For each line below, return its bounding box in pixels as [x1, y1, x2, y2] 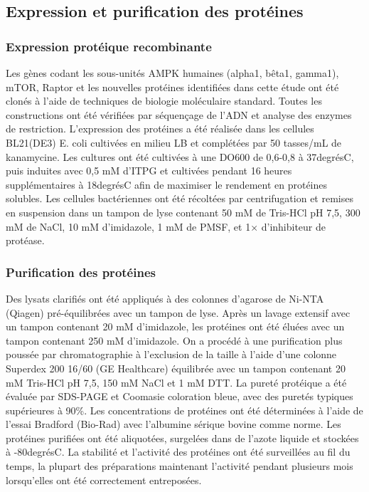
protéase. [6, 233, 45, 248]
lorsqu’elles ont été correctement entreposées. [6, 472, 202, 487]
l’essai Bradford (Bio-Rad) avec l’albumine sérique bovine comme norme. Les [6, 417, 341, 431]
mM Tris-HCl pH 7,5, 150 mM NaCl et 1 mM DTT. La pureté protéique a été [6, 375, 347, 389]
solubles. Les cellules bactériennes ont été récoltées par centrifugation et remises [6, 191, 353, 206]
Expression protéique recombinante [6, 37, 212, 55]
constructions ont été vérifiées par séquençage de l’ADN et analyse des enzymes [6, 107, 352, 122]
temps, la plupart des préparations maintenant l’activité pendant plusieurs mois [6, 459, 353, 473]
